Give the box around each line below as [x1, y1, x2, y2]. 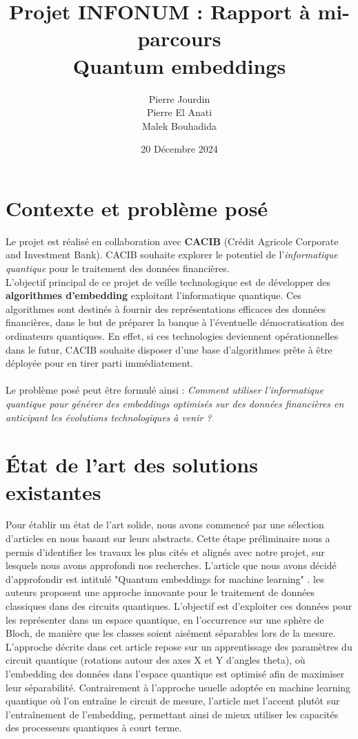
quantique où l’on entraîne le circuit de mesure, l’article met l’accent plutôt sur [6, 693, 340, 708]
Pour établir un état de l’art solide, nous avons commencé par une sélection [6, 517, 324, 532]
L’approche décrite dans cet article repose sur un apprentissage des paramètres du [6, 639, 352, 653]
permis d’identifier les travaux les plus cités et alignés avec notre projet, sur [6, 544, 325, 559]
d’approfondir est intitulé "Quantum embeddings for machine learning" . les [6, 571, 324, 586]
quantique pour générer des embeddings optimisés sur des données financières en [6, 396, 344, 410]
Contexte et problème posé [6, 193, 268, 222]
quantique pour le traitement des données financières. [6, 261, 230, 275]
